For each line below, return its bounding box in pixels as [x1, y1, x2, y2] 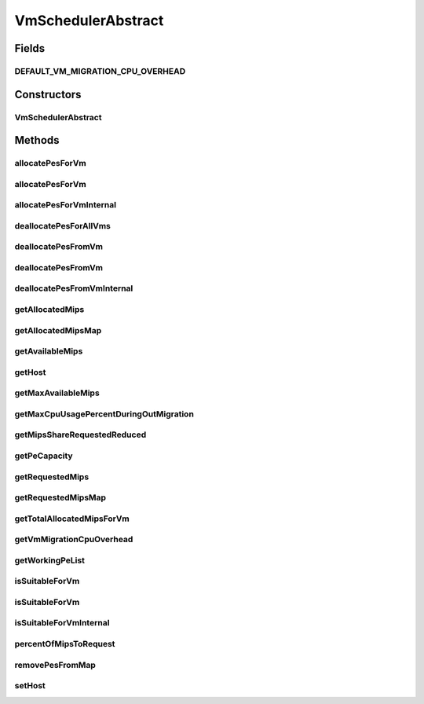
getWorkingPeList [14, 555, 86, 566]
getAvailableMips [14, 346, 83, 357]
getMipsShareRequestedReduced [14, 429, 147, 440]
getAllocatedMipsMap [14, 324, 102, 335]
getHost [14, 366, 46, 377]
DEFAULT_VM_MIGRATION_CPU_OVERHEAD [14, 65, 186, 76]
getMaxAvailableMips [14, 387, 100, 398]
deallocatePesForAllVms [14, 220, 111, 231]
